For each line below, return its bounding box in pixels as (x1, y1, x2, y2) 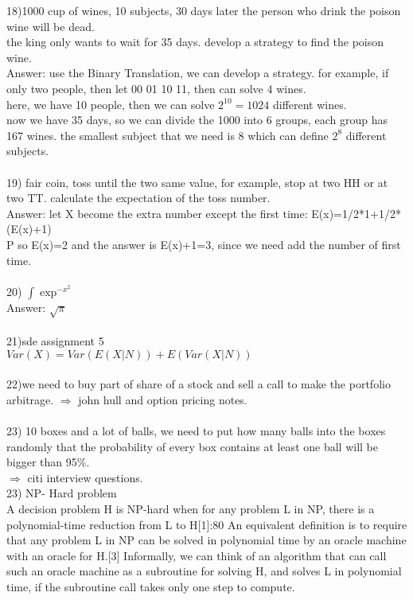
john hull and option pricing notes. (78, 391, 247, 407)
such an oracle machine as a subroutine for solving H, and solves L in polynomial (6, 563, 402, 579)
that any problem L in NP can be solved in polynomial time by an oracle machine (6, 532, 407, 548)
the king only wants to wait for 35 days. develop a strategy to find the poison (6, 33, 384, 50)
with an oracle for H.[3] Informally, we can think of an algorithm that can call (6, 547, 387, 563)
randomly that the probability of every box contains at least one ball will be (6, 438, 378, 454)
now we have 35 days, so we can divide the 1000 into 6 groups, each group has (6, 111, 388, 128)
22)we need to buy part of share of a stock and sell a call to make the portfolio (6, 376, 391, 392)
